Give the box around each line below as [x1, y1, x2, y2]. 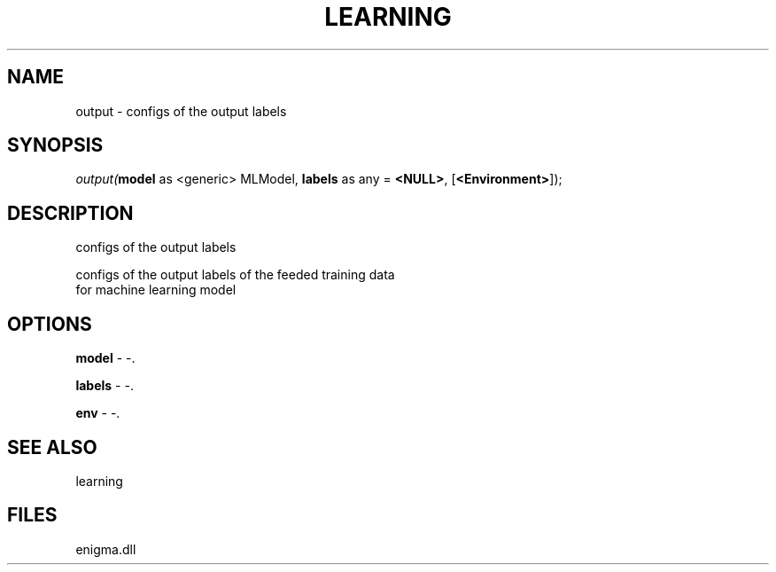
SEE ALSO [7, 435, 97, 458]
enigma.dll [75, 541, 136, 557]
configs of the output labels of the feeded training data [75, 267, 395, 283]
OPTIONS [7, 312, 92, 335]
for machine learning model [75, 282, 237, 298]
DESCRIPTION [7, 201, 134, 224]
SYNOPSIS [7, 134, 104, 157]
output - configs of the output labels [75, 103, 287, 119]
